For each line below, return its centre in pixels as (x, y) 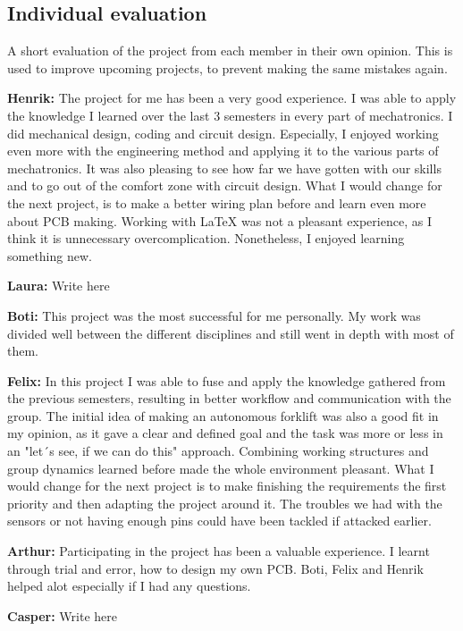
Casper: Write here (63, 615)
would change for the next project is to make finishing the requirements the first (227, 486)
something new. (50, 255)
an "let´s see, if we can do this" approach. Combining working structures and (218, 451)
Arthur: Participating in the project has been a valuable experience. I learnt (219, 551)
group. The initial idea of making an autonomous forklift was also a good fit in (223, 415)
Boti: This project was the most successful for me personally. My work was (214, 315)
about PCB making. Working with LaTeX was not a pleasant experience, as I (219, 220)
